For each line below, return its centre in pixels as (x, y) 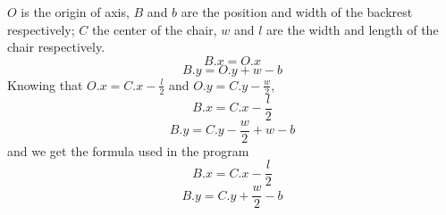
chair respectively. (56, 47)
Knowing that (45, 84)
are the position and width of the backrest (297, 12)
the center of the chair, (154, 29)
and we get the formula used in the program (128, 150)
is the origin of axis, (75, 12)
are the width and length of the (353, 29)
